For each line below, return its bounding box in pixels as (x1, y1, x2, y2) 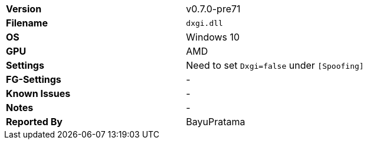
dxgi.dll (186, 18, 223, 28)
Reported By (6, 116, 63, 128)
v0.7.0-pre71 (186, 3, 241, 15)
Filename (6, 17, 48, 29)
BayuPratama (186, 116, 245, 128)
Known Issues (6, 88, 71, 99)
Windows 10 (186, 31, 240, 43)
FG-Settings (6, 73, 61, 85)
